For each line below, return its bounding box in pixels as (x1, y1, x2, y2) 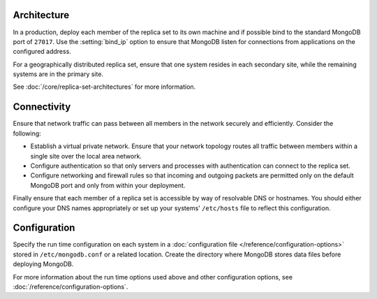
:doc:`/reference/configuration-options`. (13, 282, 128, 291)
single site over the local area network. (30, 152, 142, 160)
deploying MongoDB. (13, 260, 74, 268)
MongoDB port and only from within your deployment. (30, 181, 186, 189)
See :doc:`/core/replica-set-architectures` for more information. (13, 82, 196, 91)
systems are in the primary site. (13, 70, 104, 78)
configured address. (13, 48, 71, 56)
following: (13, 129, 41, 138)
